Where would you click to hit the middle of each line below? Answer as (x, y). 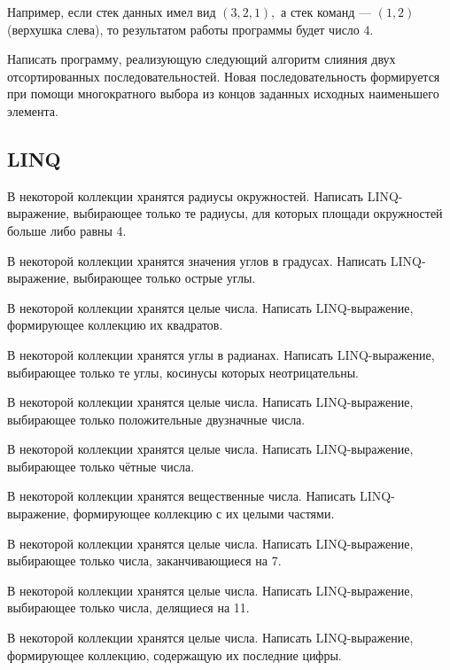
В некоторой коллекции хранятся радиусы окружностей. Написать (185, 195)
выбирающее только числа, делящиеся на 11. (128, 608)
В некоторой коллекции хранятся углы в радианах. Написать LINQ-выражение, (221, 354)
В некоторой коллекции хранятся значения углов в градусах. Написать (197, 260)
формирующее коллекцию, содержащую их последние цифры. (175, 654)
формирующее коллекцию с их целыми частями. (204, 514)
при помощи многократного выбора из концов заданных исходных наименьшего (223, 93)
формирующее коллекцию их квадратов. (115, 325)
